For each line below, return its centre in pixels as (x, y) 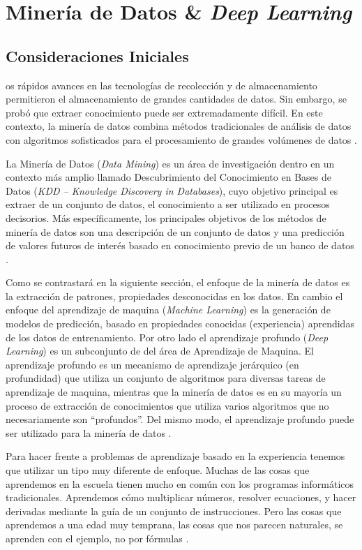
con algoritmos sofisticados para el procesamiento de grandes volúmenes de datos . (181, 139)
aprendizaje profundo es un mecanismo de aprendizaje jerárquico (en (152, 364)
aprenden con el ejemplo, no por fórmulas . (97, 538)
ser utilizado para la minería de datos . (89, 432)
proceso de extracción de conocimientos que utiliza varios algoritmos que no (167, 405)
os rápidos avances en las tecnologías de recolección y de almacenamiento (161, 85)
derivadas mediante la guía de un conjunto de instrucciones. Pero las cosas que (174, 511)
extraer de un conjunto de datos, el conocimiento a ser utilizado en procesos (168, 204)
